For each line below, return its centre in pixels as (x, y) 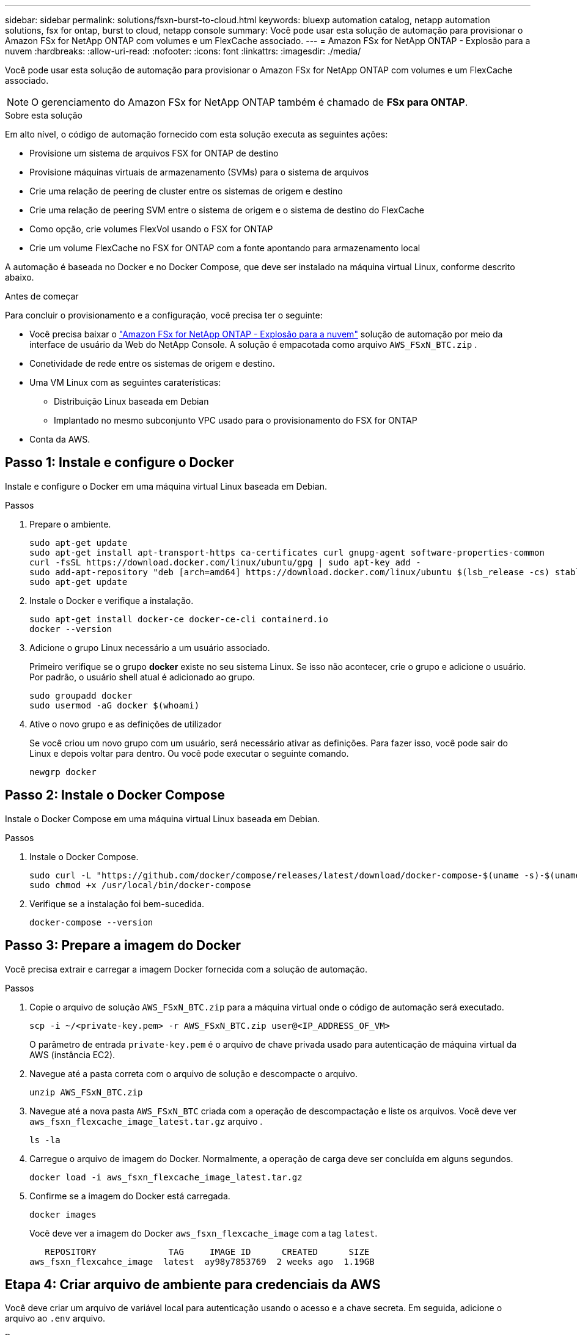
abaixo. (20, 277)
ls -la (45, 1140)
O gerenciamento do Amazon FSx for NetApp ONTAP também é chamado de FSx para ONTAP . (250, 102)
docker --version (71, 629)
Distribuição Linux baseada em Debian (131, 401)
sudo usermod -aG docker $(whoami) (115, 705)
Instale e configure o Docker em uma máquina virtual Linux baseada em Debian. (166, 486)
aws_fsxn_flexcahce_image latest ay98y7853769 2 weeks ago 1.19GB (202, 1261)
